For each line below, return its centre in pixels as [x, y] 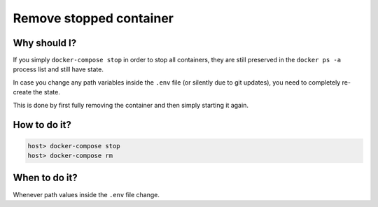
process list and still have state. [58, 69]
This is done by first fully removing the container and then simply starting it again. [131, 105]
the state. [47, 92]
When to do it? [45, 178]
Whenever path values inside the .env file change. [86, 194]
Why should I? [45, 43]
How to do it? [42, 125]
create [22, 92]
